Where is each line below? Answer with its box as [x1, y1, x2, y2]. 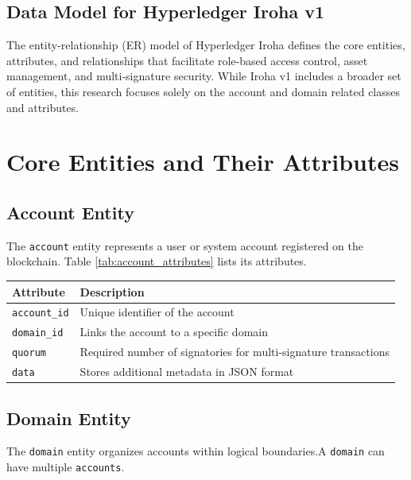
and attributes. [6, 99, 79, 115]
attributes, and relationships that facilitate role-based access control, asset [6, 52, 368, 68]
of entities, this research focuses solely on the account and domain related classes [6, 83, 401, 99]
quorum [12, 347, 46, 359]
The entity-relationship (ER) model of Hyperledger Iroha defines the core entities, [6, 37, 405, 53]
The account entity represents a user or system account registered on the [6, 237, 363, 254]
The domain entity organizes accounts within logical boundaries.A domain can [6, 443, 385, 459]
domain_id [12, 327, 64, 339]
